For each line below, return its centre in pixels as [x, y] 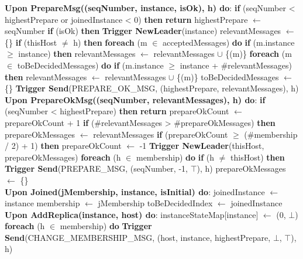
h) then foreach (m [110, 42]
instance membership [42, 203]
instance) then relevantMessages [77, 54]
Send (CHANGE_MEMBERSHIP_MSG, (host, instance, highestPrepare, [138, 237]
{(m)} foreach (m [259, 54]
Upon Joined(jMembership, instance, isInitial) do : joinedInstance [135, 191]
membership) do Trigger [106, 226]
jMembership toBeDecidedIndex [155, 203]
